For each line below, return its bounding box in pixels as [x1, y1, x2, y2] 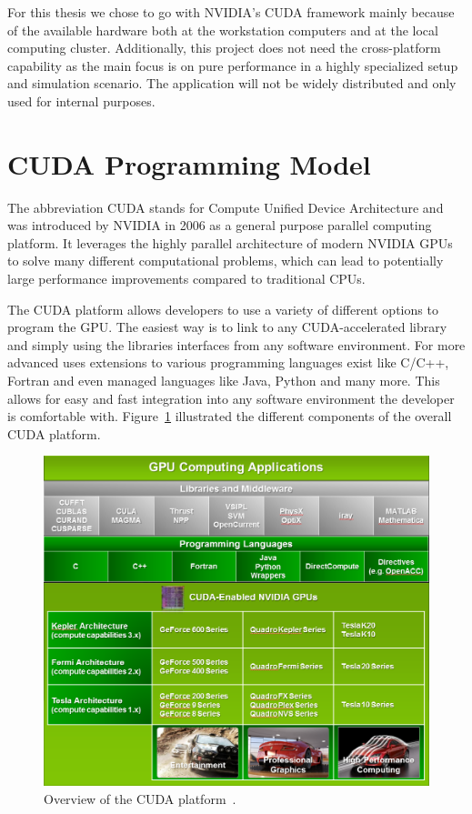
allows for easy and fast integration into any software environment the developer [7, 388, 455, 407]
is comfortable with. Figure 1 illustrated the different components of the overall [7, 407, 452, 426]
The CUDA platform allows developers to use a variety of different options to [7, 299, 438, 318]
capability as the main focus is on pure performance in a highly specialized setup [7, 55, 458, 75]
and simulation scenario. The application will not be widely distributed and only [7, 74, 457, 93]
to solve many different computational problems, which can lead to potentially [7, 251, 444, 270]
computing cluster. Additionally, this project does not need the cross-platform [7, 38, 441, 57]
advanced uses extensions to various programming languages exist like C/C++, [7, 353, 449, 372]
